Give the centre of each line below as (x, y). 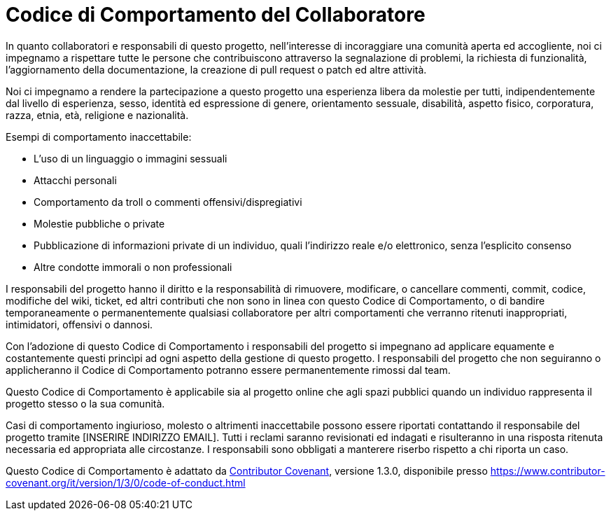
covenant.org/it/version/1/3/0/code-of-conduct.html (126, 482)
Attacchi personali (75, 180)
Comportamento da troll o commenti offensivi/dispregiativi (168, 202)
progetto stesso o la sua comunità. (85, 403)
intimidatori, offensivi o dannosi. (79, 324)
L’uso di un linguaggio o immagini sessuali (131, 158)
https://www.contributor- (548, 470)
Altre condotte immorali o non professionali (133, 267)
